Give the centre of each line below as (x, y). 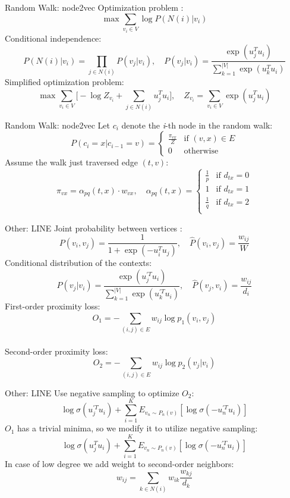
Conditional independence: (53, 38)
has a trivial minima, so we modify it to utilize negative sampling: (138, 428)
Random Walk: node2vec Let (57, 125)
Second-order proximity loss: (56, 351)
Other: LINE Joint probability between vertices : (94, 228)
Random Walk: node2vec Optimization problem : (94, 7)
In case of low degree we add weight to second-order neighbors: (119, 464)
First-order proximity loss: (53, 306)
